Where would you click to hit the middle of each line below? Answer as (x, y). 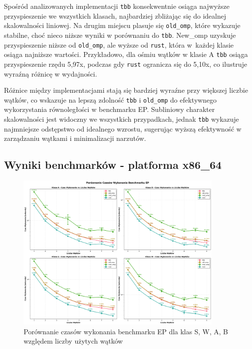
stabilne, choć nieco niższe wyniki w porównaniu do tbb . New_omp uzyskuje (120, 35)
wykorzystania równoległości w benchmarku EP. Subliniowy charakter (110, 109)
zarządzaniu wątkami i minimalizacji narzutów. (75, 138)
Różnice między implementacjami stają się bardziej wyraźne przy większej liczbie (126, 90)
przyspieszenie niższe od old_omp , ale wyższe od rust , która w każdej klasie (119, 44)
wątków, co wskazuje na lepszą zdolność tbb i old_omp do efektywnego (110, 99)
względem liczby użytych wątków (73, 341)
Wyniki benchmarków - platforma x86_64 (113, 165)
